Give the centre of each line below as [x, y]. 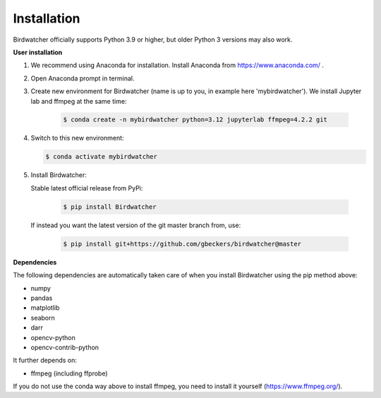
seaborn [43, 318]
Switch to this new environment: [77, 138]
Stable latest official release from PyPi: [87, 188]
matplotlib [45, 308]
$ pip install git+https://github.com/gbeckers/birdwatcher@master [182, 244]
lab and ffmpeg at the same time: [79, 101]
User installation [38, 52]
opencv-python [53, 337]
